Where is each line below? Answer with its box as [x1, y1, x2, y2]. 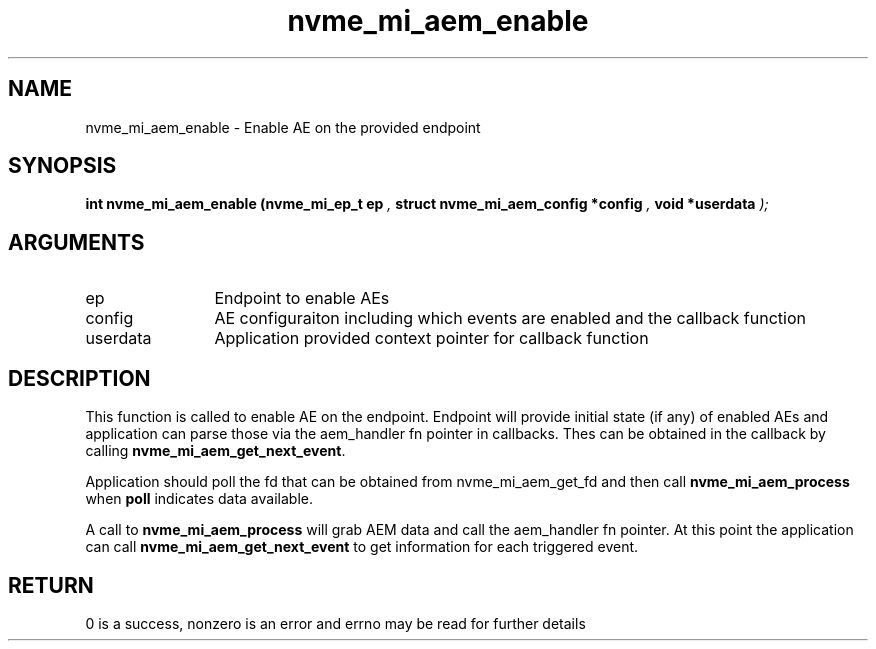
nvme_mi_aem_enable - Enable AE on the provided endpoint [85, 118, 481, 136]
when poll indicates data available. [85, 490, 313, 508]
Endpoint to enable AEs [214, 288, 390, 309]
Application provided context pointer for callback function [214, 328, 649, 349]
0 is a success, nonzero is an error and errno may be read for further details [85, 614, 586, 632]
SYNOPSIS [8, 153, 117, 179]
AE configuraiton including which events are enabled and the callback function [214, 308, 806, 329]
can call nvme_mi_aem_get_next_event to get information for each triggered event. [85, 538, 639, 556]
